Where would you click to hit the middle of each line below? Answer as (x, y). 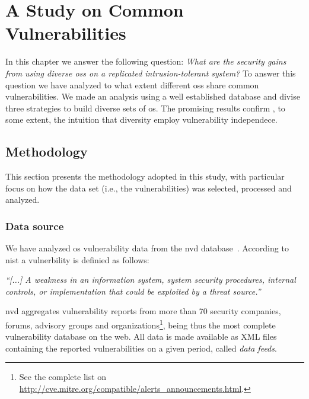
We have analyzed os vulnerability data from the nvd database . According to (147, 248)
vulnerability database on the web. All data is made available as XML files (141, 336)
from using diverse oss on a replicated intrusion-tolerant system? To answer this (151, 73)
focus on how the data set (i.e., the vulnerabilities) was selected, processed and (149, 188)
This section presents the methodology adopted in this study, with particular (145, 176)
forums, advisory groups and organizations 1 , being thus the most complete (141, 324)
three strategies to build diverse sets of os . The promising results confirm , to (145, 108)
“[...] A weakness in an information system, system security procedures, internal (151, 280)
